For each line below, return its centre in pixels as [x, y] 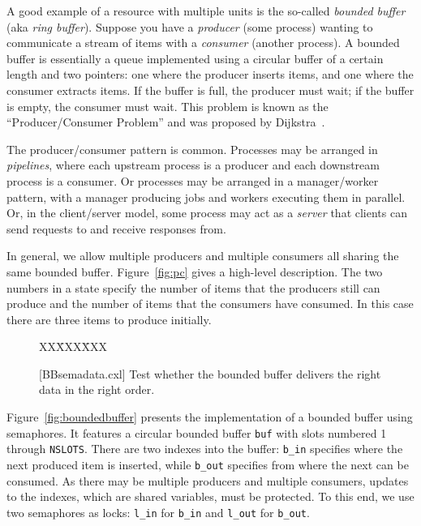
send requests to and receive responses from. [116, 228]
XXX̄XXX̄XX [73, 346]
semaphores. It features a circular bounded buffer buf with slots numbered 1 [197, 432]
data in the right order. [97, 389]
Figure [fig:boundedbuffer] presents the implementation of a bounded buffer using [210, 417]
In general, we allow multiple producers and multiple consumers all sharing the [203, 256]
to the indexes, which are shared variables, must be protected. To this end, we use [210, 496]
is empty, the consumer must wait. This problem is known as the [168, 106]
